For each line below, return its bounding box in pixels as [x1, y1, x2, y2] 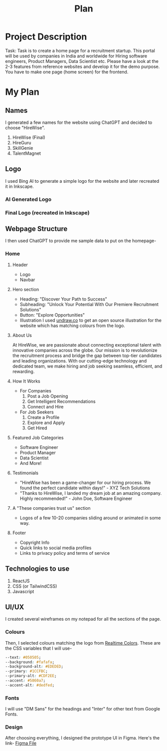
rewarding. [12, 368, 35, 375]
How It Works [12, 378, 41, 384]
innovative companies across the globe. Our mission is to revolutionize [12, 347, 158, 353]
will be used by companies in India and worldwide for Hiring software [5, 53, 148, 59]
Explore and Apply [27, 419, 65, 425]
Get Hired [27, 425, 47, 431]
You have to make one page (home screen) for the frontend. [5, 68, 129, 75]
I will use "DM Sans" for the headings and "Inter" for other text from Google [5, 706, 161, 712]
